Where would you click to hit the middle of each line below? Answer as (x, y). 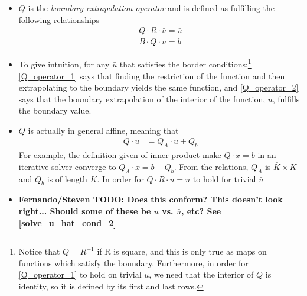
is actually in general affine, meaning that (103, 130)
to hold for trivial (224, 178)
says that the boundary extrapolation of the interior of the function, (142, 99)
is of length (67, 178)
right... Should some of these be (85, 211)
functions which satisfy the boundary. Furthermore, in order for (133, 263)
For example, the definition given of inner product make (120, 155)
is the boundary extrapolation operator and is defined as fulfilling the (151, 8)
